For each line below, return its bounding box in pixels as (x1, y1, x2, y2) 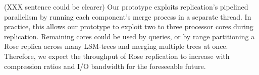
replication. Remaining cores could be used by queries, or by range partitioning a (4, 31, 255, 41)
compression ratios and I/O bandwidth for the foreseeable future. (4, 60, 206, 71)
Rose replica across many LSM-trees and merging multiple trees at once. (4, 41, 228, 51)
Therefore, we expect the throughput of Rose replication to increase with (4, 50, 230, 61)
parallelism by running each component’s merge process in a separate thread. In (4, 11, 251, 22)
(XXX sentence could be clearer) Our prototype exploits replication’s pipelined (4, 2, 248, 12)
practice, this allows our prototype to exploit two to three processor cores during (4, 21, 253, 32)
